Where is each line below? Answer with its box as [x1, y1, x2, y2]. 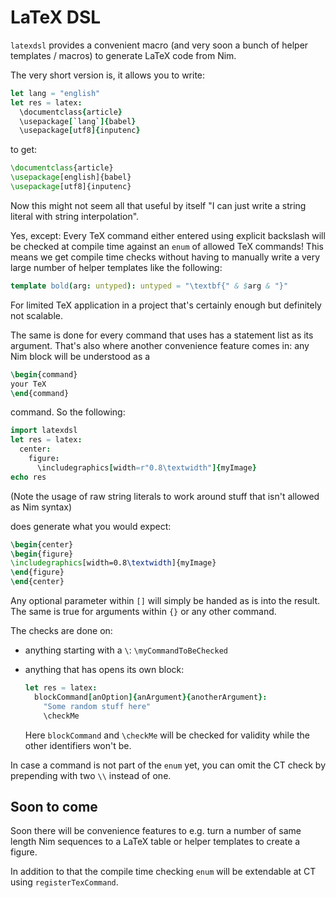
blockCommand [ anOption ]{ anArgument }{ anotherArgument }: [34, 692, 268, 702]
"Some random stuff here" [43, 701, 152, 711]
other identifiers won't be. [24, 739, 132, 751]
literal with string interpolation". [10, 210, 140, 222]
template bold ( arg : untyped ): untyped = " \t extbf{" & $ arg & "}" [10, 281, 289, 291]
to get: [10, 144, 38, 156]
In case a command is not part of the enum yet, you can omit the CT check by [10, 759, 327, 771]
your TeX [10, 379, 47, 389]
